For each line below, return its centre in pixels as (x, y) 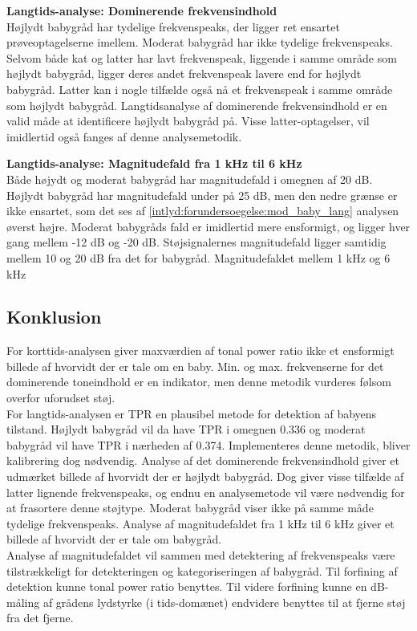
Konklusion (54, 317)
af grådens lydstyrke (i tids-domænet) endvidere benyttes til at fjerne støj (224, 602)
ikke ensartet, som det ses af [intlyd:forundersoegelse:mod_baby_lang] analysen (203, 211)
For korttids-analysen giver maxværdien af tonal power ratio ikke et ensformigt (200, 350)
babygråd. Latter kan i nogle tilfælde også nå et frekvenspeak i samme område (200, 89)
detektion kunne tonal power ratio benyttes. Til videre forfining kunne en (187, 586)
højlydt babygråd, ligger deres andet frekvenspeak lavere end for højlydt (184, 73)
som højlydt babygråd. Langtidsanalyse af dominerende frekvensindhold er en (197, 105)
